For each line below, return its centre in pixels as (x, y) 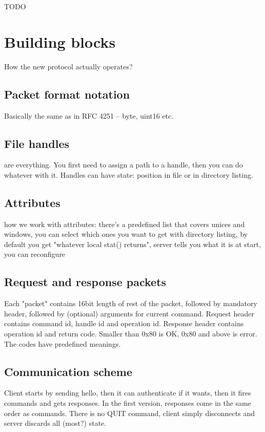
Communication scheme (68, 371)
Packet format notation (67, 94)
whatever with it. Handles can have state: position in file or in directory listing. (129, 174)
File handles (37, 143)
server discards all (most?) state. (55, 423)
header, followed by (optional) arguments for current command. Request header (129, 313)
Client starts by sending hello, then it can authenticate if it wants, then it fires (128, 393)
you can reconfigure (35, 254)
